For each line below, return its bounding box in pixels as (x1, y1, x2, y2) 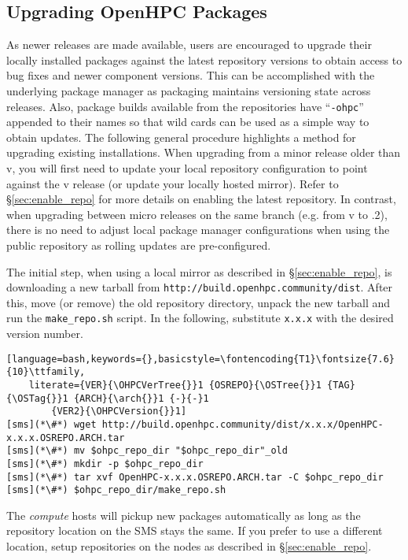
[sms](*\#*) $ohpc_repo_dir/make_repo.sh (6, 484, 226, 496)
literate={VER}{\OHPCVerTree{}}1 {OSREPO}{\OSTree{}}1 (28, 379, 322, 391)
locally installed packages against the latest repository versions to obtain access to (6, 51, 402, 68)
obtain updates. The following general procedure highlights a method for (6, 128, 356, 145)
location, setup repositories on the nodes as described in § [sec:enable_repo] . (6, 538, 372, 554)
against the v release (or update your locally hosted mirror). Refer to (6, 175, 339, 191)
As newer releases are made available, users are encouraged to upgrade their (6, 36, 372, 53)
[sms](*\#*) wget (6, 418, 97, 430)
